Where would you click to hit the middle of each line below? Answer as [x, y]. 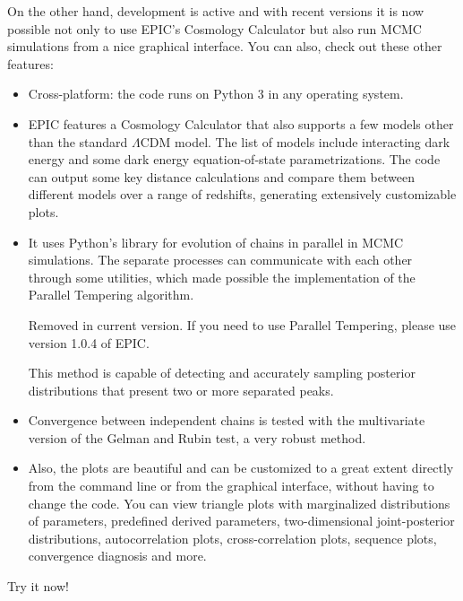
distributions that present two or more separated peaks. [181, 390]
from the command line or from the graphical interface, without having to [231, 486]
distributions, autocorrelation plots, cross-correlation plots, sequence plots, [232, 538]
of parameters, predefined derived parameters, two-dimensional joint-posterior [241, 521]
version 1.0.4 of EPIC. [89, 342]
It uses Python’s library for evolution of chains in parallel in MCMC [216, 242]
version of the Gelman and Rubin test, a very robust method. [197, 437]
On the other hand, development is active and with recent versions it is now [216, 11]
